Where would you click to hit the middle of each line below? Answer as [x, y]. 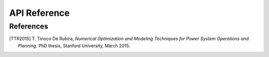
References [29, 26]
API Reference [39, 13]
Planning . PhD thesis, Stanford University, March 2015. [74, 46]
